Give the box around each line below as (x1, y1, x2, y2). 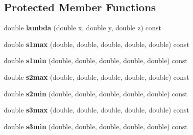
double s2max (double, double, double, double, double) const (4, 71, 189, 82)
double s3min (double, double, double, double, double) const (4, 121, 188, 131)
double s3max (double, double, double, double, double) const (4, 105, 189, 115)
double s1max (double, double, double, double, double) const (4, 39, 189, 49)
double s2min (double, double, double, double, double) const (4, 88, 188, 98)
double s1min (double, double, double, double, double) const (4, 55, 188, 66)
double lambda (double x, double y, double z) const (4, 22, 162, 33)
